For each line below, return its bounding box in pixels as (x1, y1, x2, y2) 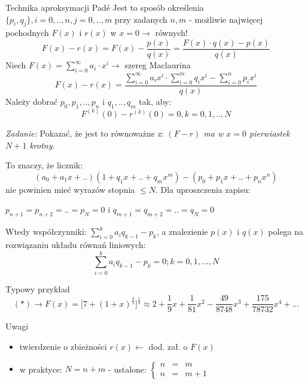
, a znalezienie (156, 225, 208, 238)
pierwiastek (249, 126, 290, 139)
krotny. (29, 138, 55, 151)
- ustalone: (108, 362, 147, 375)
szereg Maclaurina (124, 59, 191, 71)
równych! (155, 26, 188, 39)
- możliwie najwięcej (189, 13, 263, 25)
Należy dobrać (5, 95, 58, 107)
